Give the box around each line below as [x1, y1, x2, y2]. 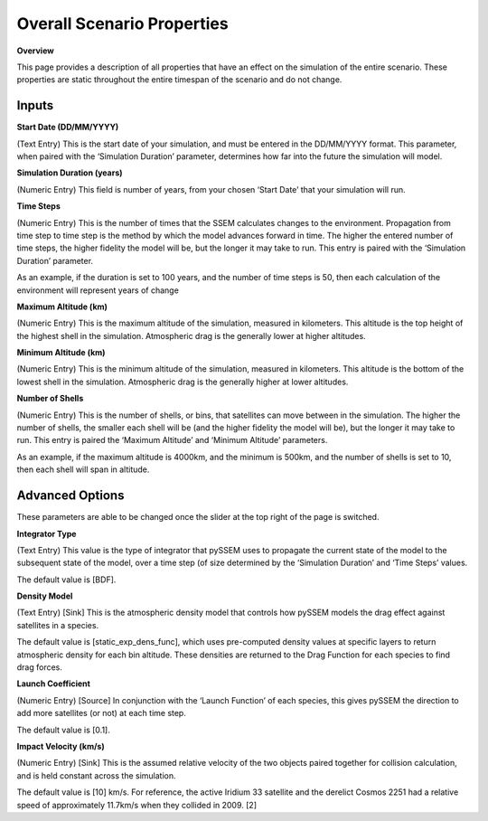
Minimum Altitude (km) [16, 347, 106, 358]
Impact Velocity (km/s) [16, 741, 105, 751]
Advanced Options [16, 488, 125, 504]
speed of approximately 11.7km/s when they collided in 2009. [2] [16, 799, 258, 810]
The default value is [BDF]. [16, 574, 117, 585]
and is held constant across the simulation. [16, 769, 176, 781]
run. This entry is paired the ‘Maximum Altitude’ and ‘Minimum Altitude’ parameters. [16, 435, 328, 446]
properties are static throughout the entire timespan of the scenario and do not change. [16, 74, 343, 85]
